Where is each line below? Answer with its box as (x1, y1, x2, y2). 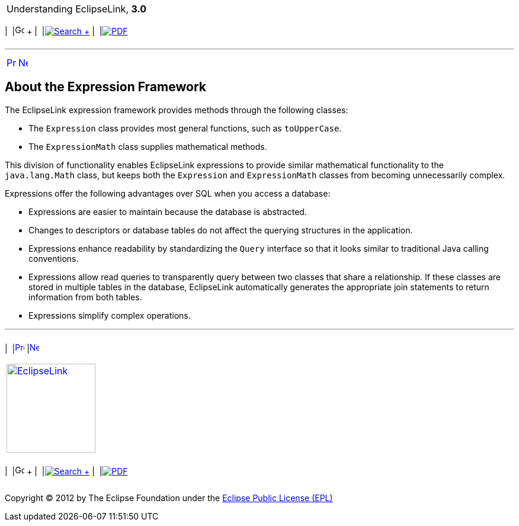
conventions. (28, 253, 79, 264)
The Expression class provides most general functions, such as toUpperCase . (28, 123, 342, 133)
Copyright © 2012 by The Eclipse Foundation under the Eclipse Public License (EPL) (5, 492, 333, 503)
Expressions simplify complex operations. (28, 310, 191, 320)
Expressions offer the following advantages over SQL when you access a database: (5, 188, 331, 198)
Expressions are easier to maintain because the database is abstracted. (28, 206, 307, 217)
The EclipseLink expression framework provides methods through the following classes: (5, 104, 348, 115)
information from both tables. (28, 291, 142, 302)
